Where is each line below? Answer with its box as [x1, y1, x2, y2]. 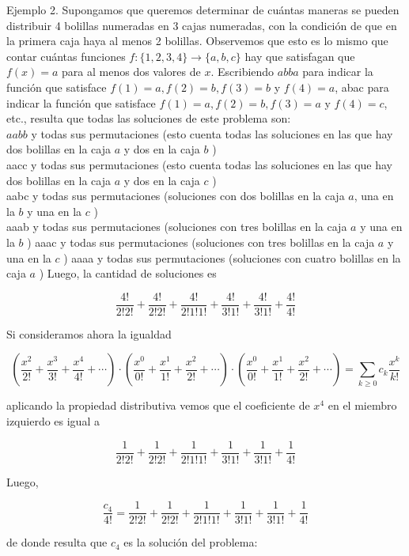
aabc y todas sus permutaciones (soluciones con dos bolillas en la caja [6, 187, 345, 204]
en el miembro [328, 397, 397, 414]
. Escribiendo [210, 63, 275, 80]
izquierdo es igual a [6, 412, 100, 429]
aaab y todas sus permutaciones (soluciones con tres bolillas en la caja [6, 218, 347, 235]
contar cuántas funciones [6, 47, 126, 64]
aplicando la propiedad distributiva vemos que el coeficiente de [6, 397, 310, 414]
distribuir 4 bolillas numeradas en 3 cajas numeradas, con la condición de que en [6, 17, 397, 33]
